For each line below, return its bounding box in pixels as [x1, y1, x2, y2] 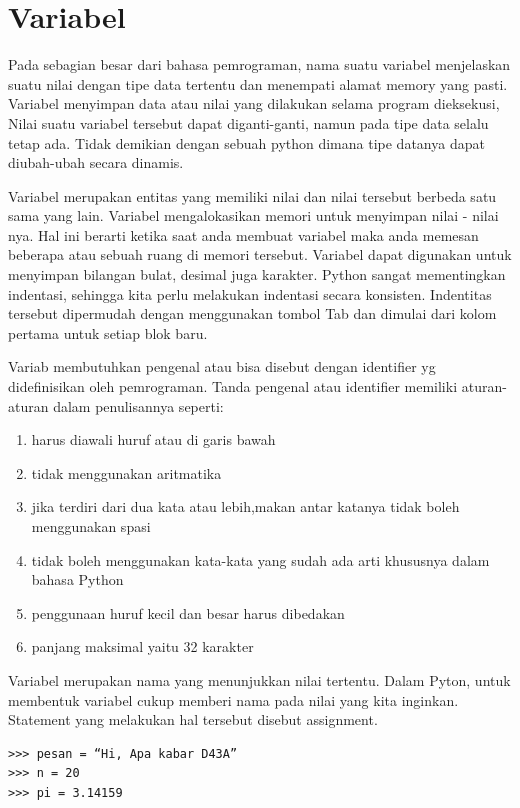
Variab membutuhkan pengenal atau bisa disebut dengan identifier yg [8, 356, 436, 377]
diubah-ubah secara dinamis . [8, 152, 184, 173]
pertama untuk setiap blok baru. [8, 322, 208, 343]
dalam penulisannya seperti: [53, 395, 224, 416]
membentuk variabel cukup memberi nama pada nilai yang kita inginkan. [8, 689, 459, 710]
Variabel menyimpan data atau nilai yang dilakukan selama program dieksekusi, [8, 93, 500, 114]
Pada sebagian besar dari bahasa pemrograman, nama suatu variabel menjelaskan [8, 54, 511, 75]
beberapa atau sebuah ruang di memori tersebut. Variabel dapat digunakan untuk [8, 244, 512, 265]
